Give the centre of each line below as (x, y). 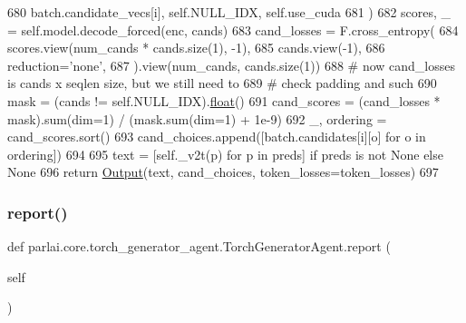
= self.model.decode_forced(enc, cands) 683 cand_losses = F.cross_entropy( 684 (233, 29)
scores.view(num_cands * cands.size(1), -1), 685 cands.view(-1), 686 (196, 48)
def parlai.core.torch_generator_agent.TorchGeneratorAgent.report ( (199, 246)
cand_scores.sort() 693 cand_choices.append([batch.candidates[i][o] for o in (217, 137)
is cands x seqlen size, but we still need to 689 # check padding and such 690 (222, 83)
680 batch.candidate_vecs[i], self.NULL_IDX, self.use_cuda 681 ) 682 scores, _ (229, 12)
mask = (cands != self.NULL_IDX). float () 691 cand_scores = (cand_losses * (224, 100)
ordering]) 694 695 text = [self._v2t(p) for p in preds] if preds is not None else (225, 154)
